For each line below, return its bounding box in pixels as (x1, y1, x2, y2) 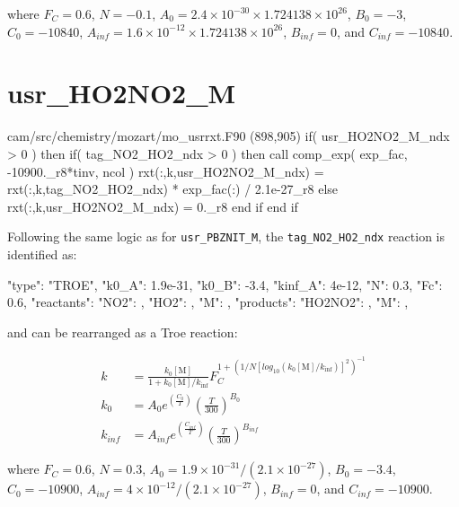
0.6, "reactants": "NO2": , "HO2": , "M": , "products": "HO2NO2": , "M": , (7, 293, 409, 311)
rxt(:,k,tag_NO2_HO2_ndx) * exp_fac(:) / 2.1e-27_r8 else (7, 179, 339, 198)
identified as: (7, 244, 77, 263)
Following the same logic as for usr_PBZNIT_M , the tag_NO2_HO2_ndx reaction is (7, 227, 446, 246)
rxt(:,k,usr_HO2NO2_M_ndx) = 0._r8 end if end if (7, 197, 298, 215)
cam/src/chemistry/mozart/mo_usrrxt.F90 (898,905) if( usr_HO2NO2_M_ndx (7, 127, 450, 145)
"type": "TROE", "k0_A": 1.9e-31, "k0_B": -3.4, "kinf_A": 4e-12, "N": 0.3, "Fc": (7, 275, 443, 293)
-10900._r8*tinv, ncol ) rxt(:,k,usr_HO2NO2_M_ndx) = (7, 162, 324, 180)
